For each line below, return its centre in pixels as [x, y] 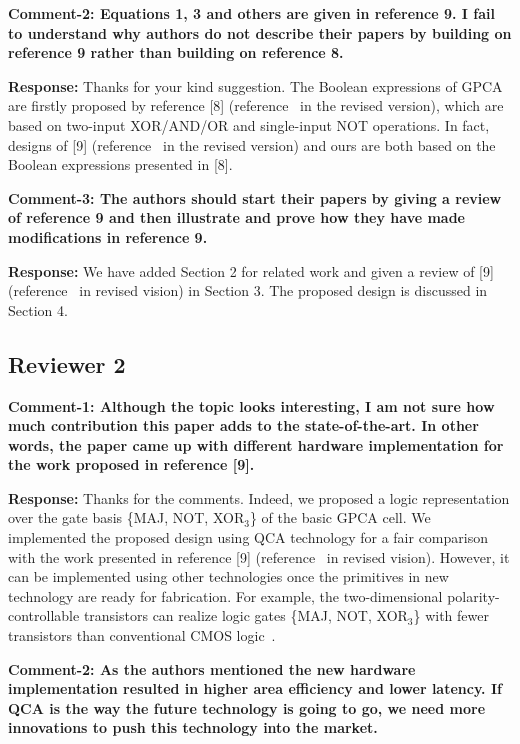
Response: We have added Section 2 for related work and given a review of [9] [251, 270]
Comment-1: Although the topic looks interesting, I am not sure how [251, 405]
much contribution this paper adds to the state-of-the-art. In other [243, 425]
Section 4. [38, 309]
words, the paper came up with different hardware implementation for [256, 444]
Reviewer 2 [67, 363]
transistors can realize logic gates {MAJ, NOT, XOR [245, 615]
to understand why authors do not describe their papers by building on [260, 32]
